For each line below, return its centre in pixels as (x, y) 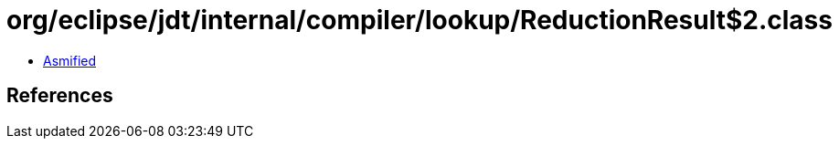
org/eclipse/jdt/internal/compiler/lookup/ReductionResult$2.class (419, 20)
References (60, 96)
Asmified (70, 60)
